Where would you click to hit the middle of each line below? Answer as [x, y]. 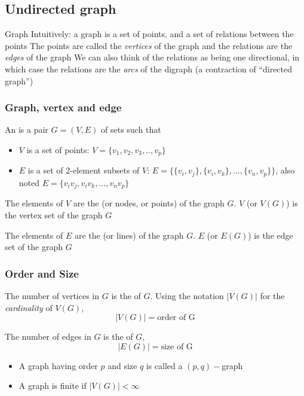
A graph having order [58, 365]
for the [272, 295]
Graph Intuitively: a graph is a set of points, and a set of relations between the [149, 34]
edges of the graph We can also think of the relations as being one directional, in [152, 57]
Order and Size [42, 273]
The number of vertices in [52, 295]
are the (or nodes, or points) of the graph [149, 203]
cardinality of [29, 307]
